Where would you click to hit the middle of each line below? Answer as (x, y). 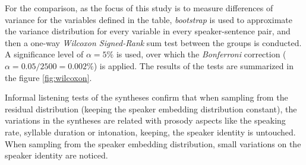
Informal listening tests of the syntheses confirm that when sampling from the (146, 97)
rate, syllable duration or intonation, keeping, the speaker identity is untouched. (150, 132)
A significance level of (44, 54)
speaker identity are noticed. (56, 155)
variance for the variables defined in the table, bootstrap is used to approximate (149, 19)
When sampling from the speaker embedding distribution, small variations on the (153, 143)
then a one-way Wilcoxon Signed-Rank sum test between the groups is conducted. (153, 42)
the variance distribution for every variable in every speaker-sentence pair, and (148, 31)
